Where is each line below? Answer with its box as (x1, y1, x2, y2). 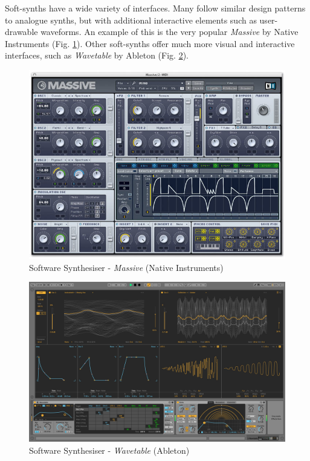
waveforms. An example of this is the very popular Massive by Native (40, 25, 299, 38)
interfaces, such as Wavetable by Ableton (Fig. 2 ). (5, 49, 189, 62)
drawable (5, 25, 38, 38)
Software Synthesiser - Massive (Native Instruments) (29, 261, 224, 273)
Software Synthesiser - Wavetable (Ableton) (29, 444, 190, 456)
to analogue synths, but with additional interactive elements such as (5, 13, 257, 26)
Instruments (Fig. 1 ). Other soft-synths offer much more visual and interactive (5, 37, 295, 49)
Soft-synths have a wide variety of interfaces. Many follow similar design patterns (5, 2, 306, 14)
